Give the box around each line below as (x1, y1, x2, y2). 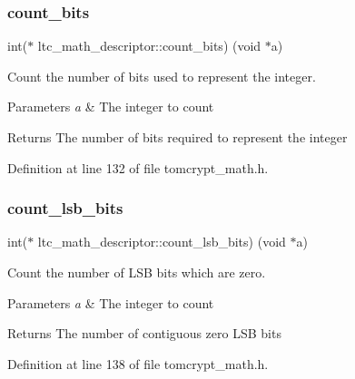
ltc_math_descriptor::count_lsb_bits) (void (37, 232, 286, 251)
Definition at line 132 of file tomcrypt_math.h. (7, 158, 269, 177)
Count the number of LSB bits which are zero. (7, 263, 266, 281)
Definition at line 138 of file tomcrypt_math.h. (7, 354, 269, 373)
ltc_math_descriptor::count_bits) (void (37, 36, 261, 55)
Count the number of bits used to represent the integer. (7, 66, 316, 85)
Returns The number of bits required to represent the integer (7, 128, 348, 146)
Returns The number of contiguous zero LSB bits (7, 324, 281, 343)
